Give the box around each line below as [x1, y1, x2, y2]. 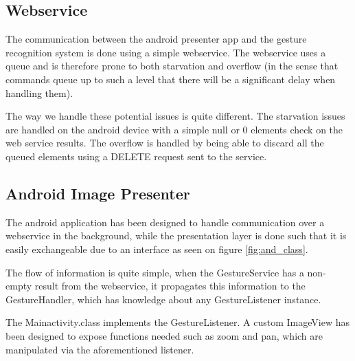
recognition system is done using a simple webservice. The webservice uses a [5, 45, 326, 59]
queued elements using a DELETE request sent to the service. [5, 149, 267, 163]
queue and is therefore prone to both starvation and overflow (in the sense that [5, 58, 339, 73]
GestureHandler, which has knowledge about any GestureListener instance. [5, 292, 321, 306]
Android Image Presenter [5, 182, 190, 204]
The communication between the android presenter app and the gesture [5, 32, 307, 46]
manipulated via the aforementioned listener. [5, 342, 194, 356]
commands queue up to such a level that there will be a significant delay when [5, 72, 336, 86]
